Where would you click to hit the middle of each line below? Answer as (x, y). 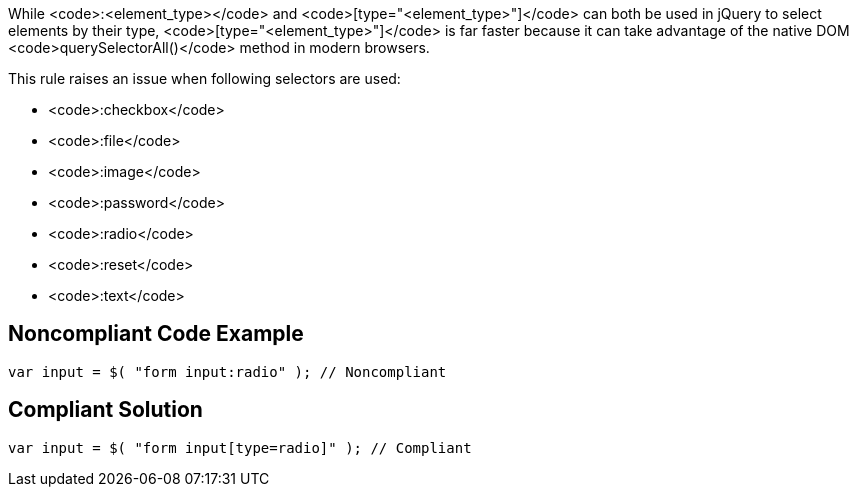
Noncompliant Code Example (156, 334)
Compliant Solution (105, 410)
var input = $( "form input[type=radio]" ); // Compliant (240, 447)
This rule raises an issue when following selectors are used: (204, 78)
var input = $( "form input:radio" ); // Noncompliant (227, 371)
